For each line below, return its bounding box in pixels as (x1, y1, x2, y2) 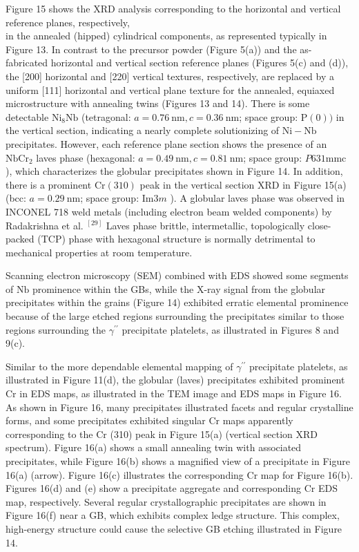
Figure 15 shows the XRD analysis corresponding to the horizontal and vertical (6, 1, 341, 15)
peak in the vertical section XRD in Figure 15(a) (139, 177, 347, 191)
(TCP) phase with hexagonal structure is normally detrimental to (37, 231, 316, 246)
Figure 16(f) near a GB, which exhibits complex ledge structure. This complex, (6, 508, 340, 522)
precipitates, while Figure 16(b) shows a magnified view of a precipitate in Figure (6, 454, 350, 468)
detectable (6, 109, 49, 124)
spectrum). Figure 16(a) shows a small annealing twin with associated (6, 440, 302, 455)
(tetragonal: (81, 109, 131, 124)
